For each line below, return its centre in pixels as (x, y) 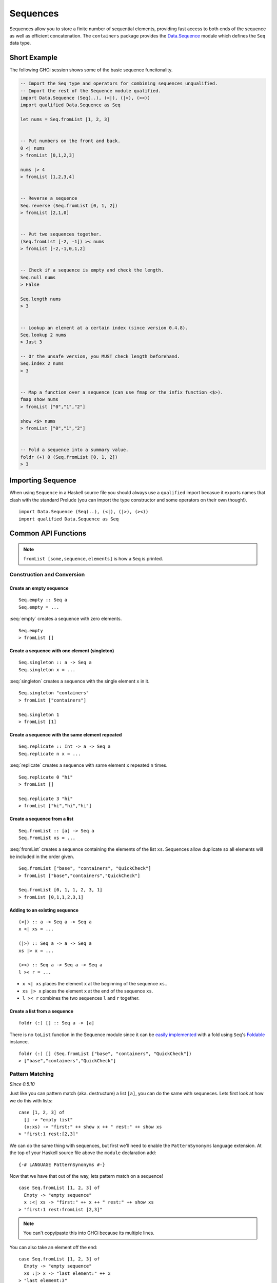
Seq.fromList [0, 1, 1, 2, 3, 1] (61, 890)
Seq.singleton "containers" (54, 693)
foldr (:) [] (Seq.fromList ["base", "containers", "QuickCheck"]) (105, 1054)
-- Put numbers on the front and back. (70, 141)
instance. (19, 1042)
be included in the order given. (42, 857)
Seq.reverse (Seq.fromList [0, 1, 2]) (69, 206)
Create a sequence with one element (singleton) (62, 650)
